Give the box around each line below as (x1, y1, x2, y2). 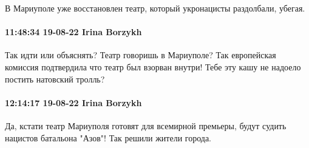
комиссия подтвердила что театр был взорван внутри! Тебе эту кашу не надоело (5, 60, 301, 73)
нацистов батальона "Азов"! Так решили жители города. (5, 131, 212, 144)
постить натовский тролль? (5, 72, 105, 85)
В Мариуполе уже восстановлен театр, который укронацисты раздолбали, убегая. (5, 2, 305, 14)
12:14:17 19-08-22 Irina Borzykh (5, 96, 142, 109)
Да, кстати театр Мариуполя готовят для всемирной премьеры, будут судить (5, 119, 287, 132)
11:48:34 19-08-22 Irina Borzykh (5, 25, 142, 38)
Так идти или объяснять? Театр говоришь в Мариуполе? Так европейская (5, 49, 276, 61)
